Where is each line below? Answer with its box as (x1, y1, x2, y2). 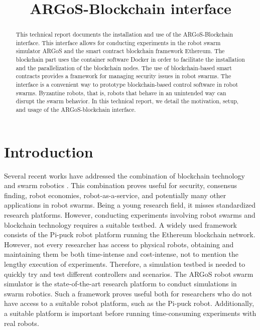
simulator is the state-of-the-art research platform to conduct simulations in (4, 278, 237, 289)
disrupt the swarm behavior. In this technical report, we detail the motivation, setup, (16, 97, 239, 105)
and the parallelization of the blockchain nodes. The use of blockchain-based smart (16, 63, 232, 72)
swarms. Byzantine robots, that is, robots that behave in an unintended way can (16, 88, 226, 97)
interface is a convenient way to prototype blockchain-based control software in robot (16, 80, 238, 89)
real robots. (4, 317, 39, 328)
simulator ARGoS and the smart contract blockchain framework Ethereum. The (16, 47, 225, 55)
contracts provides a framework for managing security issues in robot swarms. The (16, 72, 231, 80)
